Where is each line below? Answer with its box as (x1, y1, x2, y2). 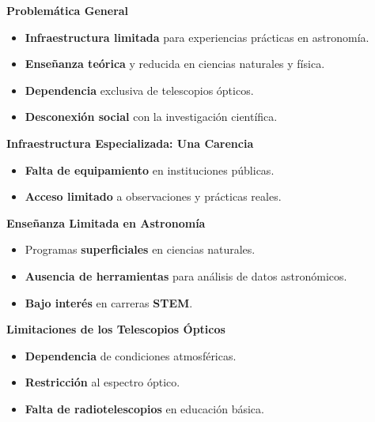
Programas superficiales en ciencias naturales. (25, 241, 256, 258)
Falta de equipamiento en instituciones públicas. (25, 161, 275, 178)
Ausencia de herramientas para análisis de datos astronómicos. (25, 267, 347, 284)
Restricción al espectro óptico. (25, 374, 180, 390)
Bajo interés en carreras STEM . (25, 294, 193, 311)
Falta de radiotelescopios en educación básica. (25, 400, 264, 416)
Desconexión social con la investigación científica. (25, 108, 278, 125)
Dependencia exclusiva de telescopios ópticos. (25, 81, 254, 98)
